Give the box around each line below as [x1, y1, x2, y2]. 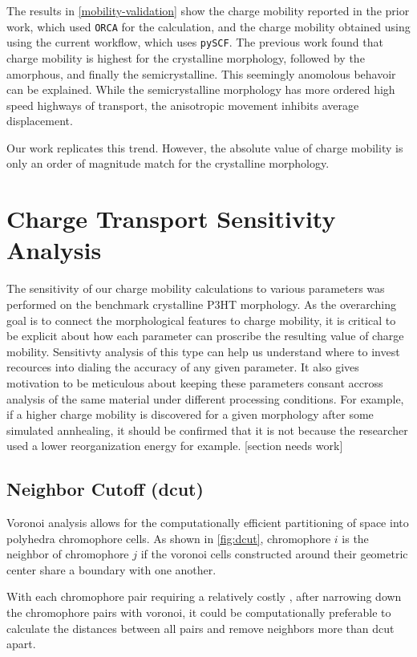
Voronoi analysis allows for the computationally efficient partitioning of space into [6, 514, 409, 531]
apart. [6, 635, 36, 652]
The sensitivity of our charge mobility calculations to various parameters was [6, 280, 385, 297]
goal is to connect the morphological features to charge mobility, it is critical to [6, 311, 396, 328]
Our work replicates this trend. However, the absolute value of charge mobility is [6, 139, 403, 156]
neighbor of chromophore [6, 545, 129, 562]
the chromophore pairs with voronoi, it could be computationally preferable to [6, 604, 391, 621]
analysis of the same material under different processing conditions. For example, [6, 390, 404, 407]
